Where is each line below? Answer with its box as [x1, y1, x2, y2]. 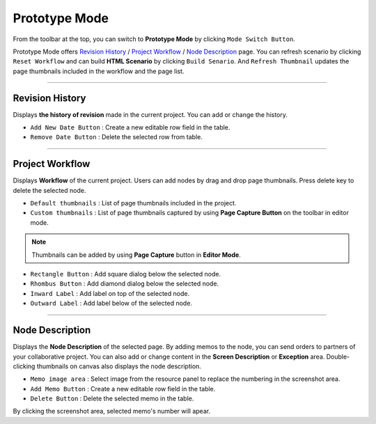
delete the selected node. [13, 186, 86, 194]
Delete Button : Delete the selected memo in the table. [30, 394, 194, 403]
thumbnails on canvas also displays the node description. [36, 362, 202, 370]
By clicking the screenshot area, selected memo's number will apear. [13, 407, 211, 416]
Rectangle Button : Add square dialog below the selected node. [30, 270, 221, 278]
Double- [326, 352, 350, 361]
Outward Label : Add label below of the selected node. [30, 299, 193, 308]
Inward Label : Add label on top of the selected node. [30, 289, 190, 297]
